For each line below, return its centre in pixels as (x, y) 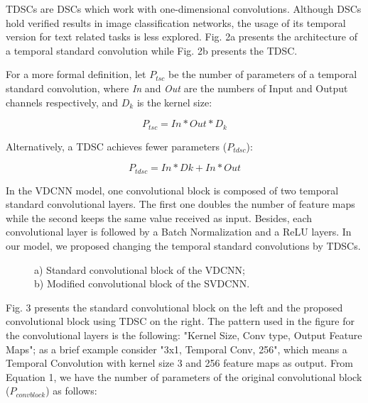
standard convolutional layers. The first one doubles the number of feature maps (180, 204)
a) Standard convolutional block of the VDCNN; (140, 269)
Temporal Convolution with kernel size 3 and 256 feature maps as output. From (180, 363)
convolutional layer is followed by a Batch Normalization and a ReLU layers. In (179, 232)
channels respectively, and (62, 102)
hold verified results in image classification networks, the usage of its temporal (176, 22)
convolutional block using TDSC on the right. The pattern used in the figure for (180, 321)
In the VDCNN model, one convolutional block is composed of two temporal (172, 190)
